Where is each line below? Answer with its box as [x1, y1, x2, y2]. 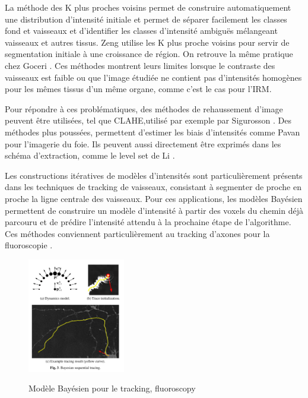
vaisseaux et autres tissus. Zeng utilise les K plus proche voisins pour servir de [5, 36, 290, 48]
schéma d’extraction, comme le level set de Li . [5, 149, 175, 162]
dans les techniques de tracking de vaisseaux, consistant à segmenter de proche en [5, 181, 301, 193]
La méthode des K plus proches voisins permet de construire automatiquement [5, 1, 291, 13]
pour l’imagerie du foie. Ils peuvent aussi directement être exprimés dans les [5, 137, 281, 150]
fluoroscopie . [5, 239, 53, 251]
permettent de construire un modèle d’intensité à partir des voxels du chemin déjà [5, 204, 303, 216]
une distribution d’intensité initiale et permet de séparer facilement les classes [5, 12, 287, 25]
